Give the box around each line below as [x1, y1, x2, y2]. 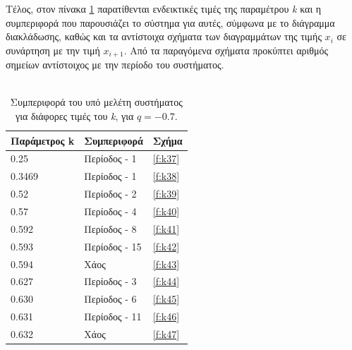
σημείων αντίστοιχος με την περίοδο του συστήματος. [6, 57, 224, 72]
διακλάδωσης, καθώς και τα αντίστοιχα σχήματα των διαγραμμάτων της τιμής [6, 29, 322, 44]
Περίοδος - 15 [84, 239, 142, 253]
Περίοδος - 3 [84, 274, 137, 289]
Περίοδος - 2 [84, 186, 137, 201]
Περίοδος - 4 [84, 203, 137, 218]
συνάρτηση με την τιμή [6, 42, 100, 57]
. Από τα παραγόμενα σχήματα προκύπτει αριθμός [123, 42, 329, 57]
